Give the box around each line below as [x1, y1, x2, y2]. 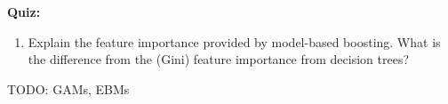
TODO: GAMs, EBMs [7, 79, 130, 98]
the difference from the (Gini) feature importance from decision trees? [28, 50, 410, 68]
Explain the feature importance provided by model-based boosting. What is [28, 32, 441, 51]
